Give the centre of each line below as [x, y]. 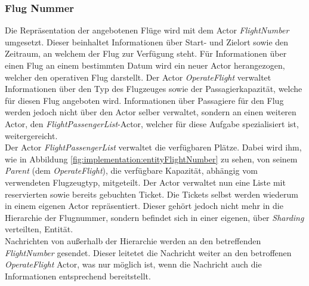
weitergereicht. [31, 135]
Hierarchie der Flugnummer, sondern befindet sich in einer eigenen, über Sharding [154, 217]
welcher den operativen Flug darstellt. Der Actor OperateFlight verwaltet [138, 77]
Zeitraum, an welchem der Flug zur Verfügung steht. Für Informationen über [146, 53]
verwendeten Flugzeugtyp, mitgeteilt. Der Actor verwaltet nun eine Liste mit [145, 182]
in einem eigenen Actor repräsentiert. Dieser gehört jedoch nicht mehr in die [144, 206]
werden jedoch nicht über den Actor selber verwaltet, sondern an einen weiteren [151, 112]
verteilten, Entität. [39, 229]
